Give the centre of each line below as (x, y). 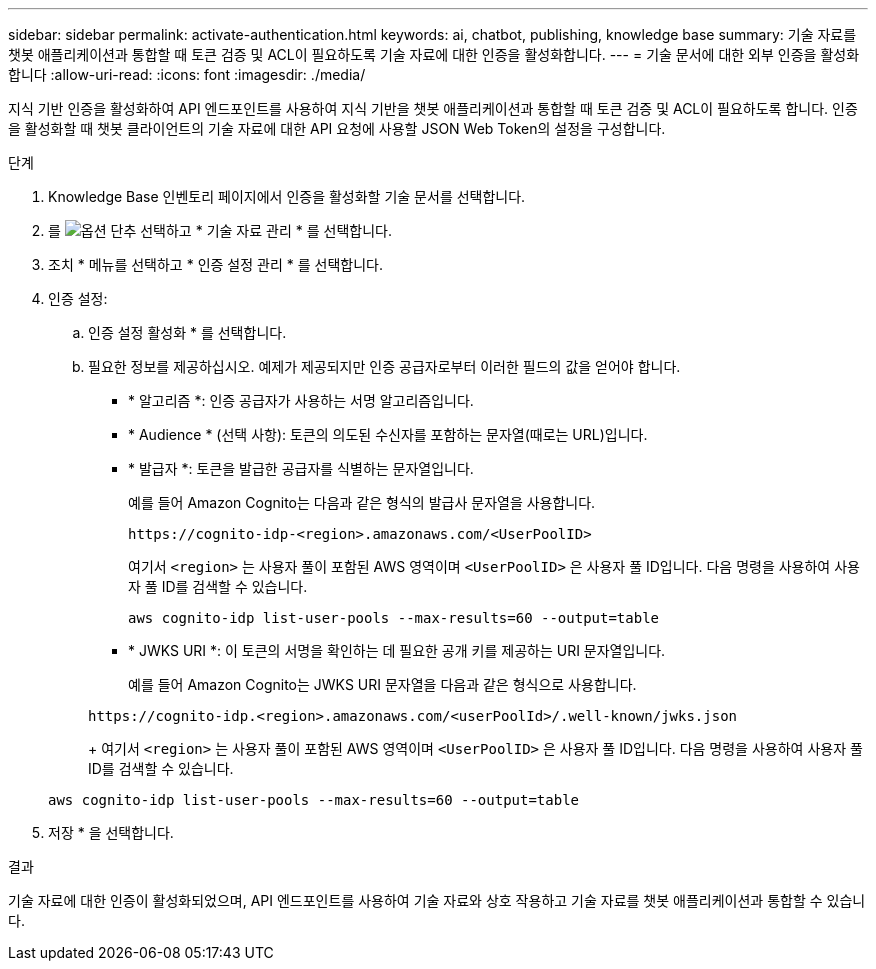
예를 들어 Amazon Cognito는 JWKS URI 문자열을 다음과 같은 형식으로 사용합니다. (382, 684)
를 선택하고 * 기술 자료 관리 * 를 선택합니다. (220, 230)
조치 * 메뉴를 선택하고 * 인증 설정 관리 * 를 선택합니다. (215, 264)
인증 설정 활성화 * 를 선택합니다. (187, 332)
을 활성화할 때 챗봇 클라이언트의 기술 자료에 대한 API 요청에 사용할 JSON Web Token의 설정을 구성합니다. (337, 128)
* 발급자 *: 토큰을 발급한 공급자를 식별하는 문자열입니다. (301, 468)
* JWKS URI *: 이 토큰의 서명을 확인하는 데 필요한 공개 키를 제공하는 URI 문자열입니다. (397, 650)
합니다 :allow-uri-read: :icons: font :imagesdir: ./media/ (187, 74)
